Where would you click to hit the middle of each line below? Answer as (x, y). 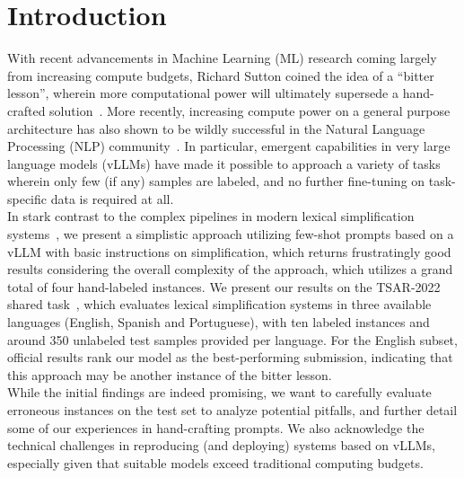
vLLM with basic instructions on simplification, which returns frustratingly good (229, 251)
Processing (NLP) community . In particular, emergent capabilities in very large (229, 146)
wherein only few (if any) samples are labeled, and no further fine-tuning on (216, 181)
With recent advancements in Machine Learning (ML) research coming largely (222, 58)
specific (27, 198)
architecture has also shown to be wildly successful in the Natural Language (216, 128)
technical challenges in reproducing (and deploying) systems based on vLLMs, (221, 445)
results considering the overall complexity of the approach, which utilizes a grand (230, 269)
